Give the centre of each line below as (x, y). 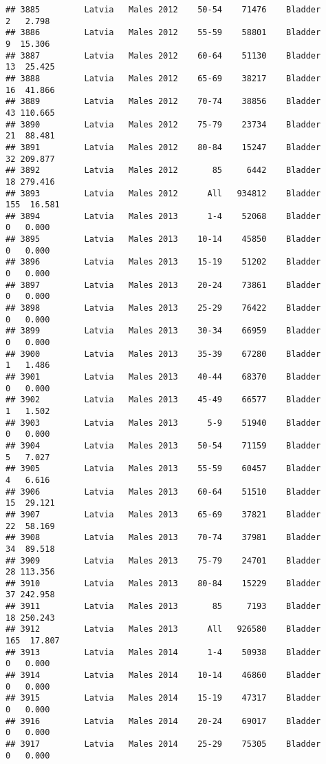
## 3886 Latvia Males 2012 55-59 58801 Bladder (163, 33)
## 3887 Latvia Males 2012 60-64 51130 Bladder (163, 55)
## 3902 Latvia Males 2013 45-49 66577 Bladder (163, 400)
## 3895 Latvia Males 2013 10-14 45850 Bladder (163, 239)
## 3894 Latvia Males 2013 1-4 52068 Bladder (163, 216)
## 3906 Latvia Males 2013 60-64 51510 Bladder (163, 492)
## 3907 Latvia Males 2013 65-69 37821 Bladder (163, 514)
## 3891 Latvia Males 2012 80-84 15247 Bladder (163, 147)
